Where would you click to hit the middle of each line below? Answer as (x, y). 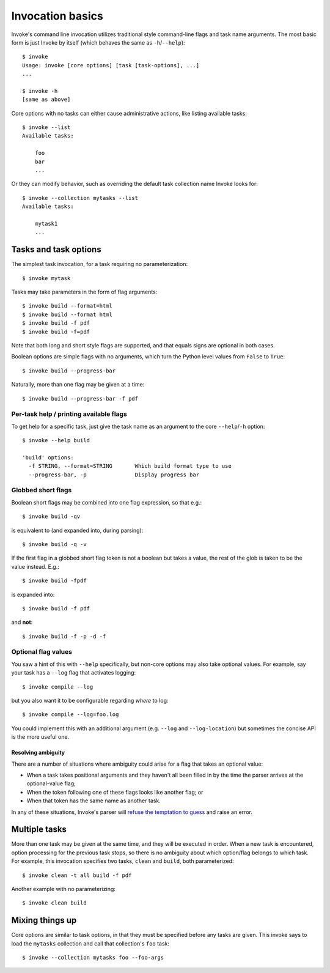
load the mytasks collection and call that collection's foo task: (90, 943)
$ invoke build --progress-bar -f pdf (80, 398)
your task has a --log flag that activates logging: (74, 673)
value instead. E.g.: (35, 566)
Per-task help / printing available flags (69, 414)
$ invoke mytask (46, 278)
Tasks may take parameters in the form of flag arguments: (84, 292)
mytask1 (46, 224)
